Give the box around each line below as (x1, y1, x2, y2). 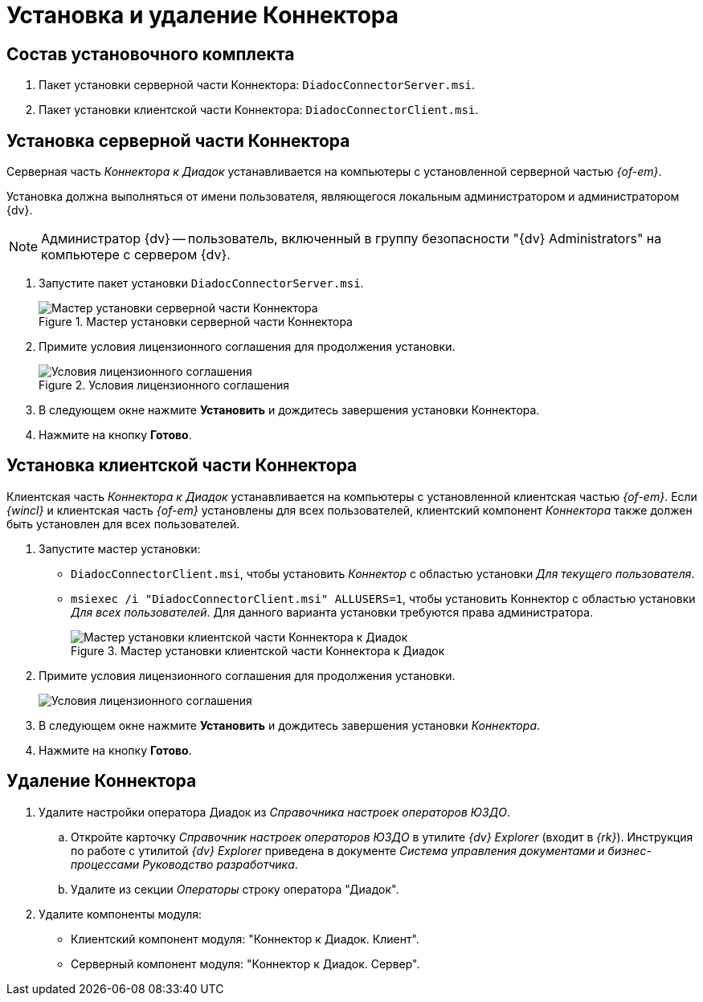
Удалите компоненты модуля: (39, 906, 202, 921)
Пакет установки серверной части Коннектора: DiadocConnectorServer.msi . (39, 78, 476, 92)
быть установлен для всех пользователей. (6, 516, 240, 531)
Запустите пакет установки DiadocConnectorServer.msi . (39, 276, 364, 291)
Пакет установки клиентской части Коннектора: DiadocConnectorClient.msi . (39, 103, 479, 117)
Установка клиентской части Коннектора (6, 455, 358, 476)
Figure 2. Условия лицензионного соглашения (39, 378, 289, 393)
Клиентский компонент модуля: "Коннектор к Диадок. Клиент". (71, 931, 419, 946)
